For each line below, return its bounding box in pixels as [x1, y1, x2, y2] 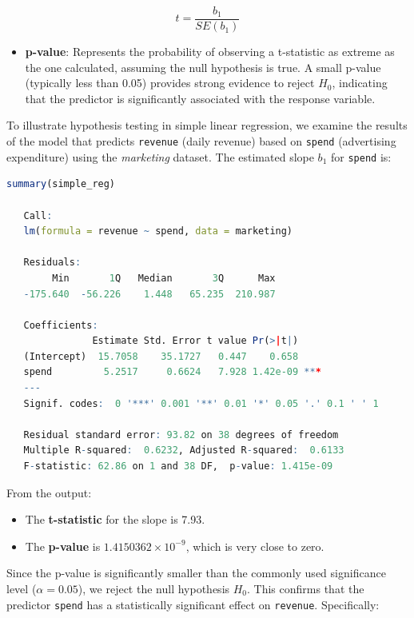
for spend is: [330, 148, 392, 165]
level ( [6, 580, 37, 596]
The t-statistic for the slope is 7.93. [25, 511, 205, 528]
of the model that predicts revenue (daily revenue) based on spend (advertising [6, 133, 396, 150]
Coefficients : [23, 319, 98, 331]
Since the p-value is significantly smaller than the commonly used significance [6, 564, 386, 581]
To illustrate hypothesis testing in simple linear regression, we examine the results [6, 117, 408, 134]
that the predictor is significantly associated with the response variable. [25, 90, 376, 106]
